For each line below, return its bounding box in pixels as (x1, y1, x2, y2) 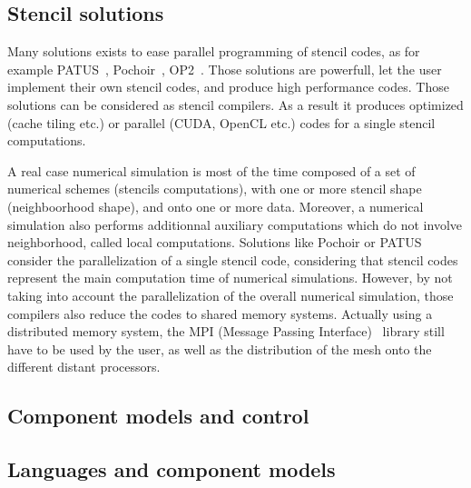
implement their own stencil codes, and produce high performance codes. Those (7, 77, 449, 96)
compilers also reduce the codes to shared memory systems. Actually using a (7, 304, 433, 323)
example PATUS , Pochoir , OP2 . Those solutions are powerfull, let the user (7, 59, 442, 78)
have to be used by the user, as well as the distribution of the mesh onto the (7, 339, 432, 358)
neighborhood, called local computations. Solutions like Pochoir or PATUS (7, 233, 422, 252)
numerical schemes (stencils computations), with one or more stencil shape (7, 179, 422, 198)
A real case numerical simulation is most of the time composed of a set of (7, 161, 416, 180)
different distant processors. (7, 357, 161, 376)
